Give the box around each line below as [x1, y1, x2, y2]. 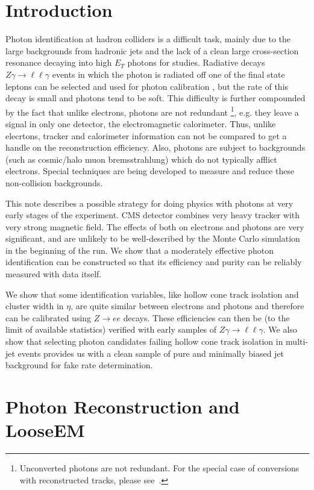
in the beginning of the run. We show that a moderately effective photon [5, 243, 274, 256]
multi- [286, 335, 309, 348]
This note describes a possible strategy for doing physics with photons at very [5, 196, 294, 209]
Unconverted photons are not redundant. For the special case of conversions [19, 462, 300, 474]
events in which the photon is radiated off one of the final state [52, 68, 285, 80]
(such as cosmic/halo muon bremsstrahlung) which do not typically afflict [5, 152, 277, 165]
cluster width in [5, 300, 64, 312]
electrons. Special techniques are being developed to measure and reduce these [5, 165, 295, 177]
